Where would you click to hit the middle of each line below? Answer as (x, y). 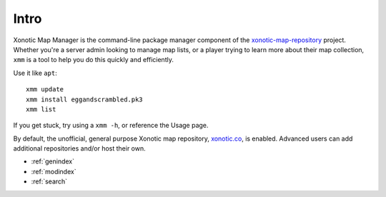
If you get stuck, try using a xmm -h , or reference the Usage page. (111, 126)
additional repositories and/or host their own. (79, 148)
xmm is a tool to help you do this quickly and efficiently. (94, 60)
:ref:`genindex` (53, 161)
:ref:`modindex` (54, 171)
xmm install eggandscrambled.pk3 (84, 99)
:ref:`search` (49, 181)
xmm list (41, 109)
